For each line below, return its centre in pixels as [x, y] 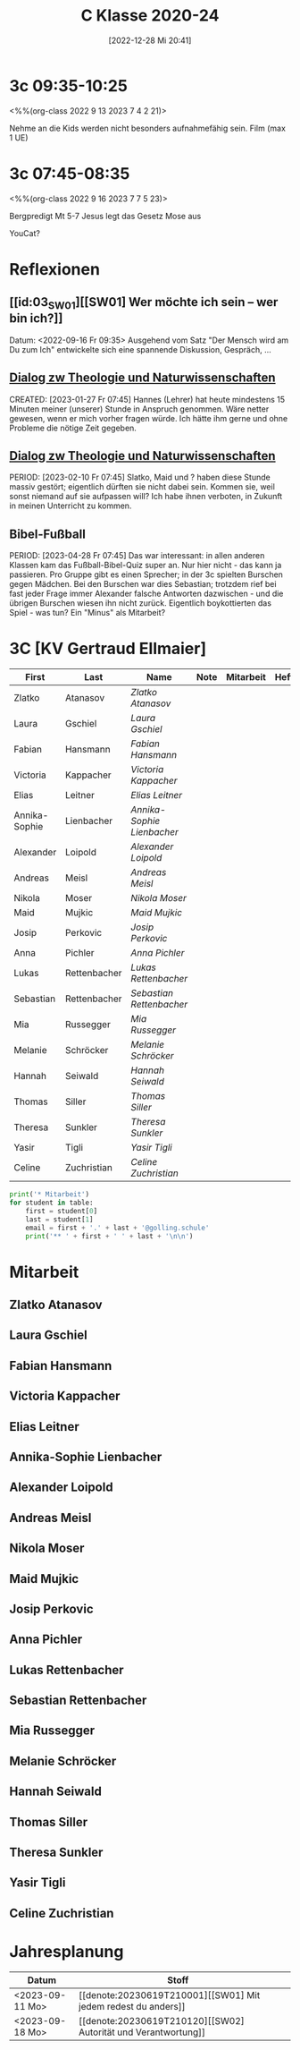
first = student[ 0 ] [62, 1211]
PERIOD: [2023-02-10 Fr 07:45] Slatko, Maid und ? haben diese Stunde [140, 477]
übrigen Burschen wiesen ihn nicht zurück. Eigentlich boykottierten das [141, 603]
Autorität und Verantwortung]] [142, 2032]
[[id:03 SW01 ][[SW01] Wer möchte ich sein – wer [144, 303]
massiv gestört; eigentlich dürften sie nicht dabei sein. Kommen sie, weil [142, 487]
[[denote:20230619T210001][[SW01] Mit [170, 1995]
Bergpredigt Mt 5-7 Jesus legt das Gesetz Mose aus [105, 216]
